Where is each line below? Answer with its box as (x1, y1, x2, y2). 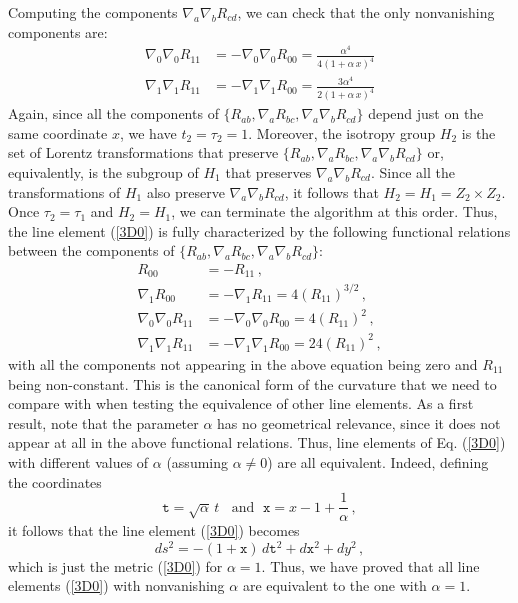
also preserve (146, 181, 225, 202)
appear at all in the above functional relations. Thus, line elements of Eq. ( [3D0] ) (8, 432, 506, 453)
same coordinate (8, 122, 108, 143)
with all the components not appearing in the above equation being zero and (8, 353, 478, 374)
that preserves (225, 161, 312, 182)
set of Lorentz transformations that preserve (8, 142, 279, 163)
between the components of (8, 240, 175, 261)
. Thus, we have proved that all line (261, 555, 480, 576)
